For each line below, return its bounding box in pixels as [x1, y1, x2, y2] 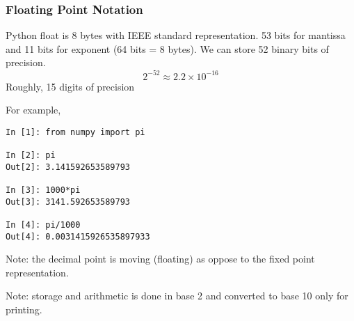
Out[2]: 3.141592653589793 [6, 162, 130, 172]
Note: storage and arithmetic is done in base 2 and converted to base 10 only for [6, 288, 348, 303]
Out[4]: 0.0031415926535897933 [6, 231, 150, 242]
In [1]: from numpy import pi [6, 127, 145, 137]
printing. [6, 302, 42, 317]
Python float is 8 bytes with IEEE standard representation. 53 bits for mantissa [6, 28, 346, 42]
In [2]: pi [6, 150, 56, 160]
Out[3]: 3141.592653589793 [6, 196, 130, 207]
